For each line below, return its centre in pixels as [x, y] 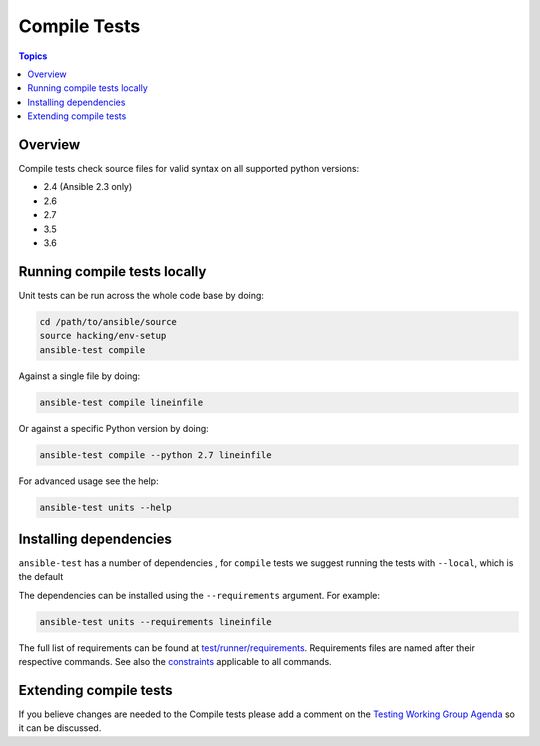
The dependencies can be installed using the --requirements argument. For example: [199, 595]
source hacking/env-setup [103, 336]
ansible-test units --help [105, 507]
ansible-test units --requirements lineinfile [155, 621]
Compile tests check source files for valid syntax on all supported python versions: [189, 169]
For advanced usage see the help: [88, 481]
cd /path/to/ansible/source [108, 321]
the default [41, 577]
